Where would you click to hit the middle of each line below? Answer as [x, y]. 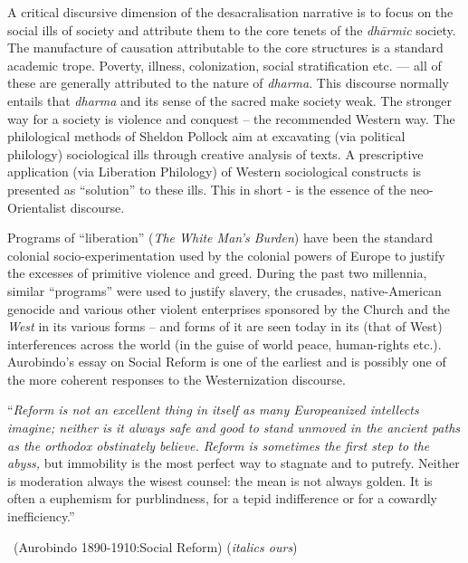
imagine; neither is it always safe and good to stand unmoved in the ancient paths [234, 428]
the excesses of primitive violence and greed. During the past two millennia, [217, 273]
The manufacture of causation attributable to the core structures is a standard [225, 48]
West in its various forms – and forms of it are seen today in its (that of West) [225, 326]
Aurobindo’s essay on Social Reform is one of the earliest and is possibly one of [227, 362]
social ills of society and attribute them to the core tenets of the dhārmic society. [232, 29]
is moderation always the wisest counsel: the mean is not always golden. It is [220, 480]
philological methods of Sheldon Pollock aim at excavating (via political [206, 136]
